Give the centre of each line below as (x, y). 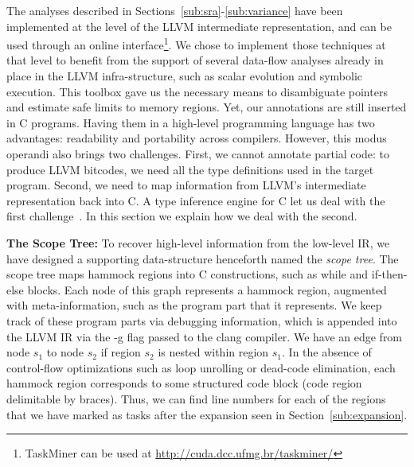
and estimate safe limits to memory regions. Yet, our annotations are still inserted (207, 107)
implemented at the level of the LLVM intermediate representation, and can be (199, 26)
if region (121, 352)
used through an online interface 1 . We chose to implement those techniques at (196, 43)
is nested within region (213, 352)
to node (65, 352)
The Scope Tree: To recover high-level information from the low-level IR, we (198, 242)
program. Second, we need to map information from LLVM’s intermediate (186, 185)
